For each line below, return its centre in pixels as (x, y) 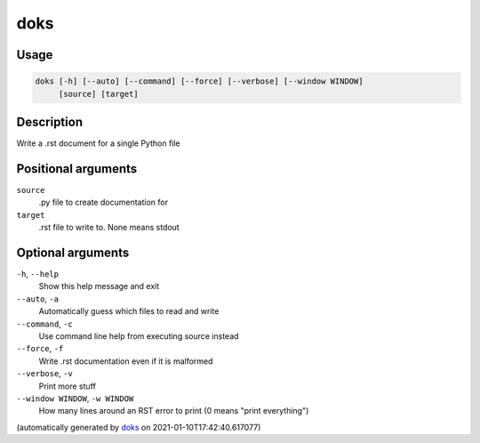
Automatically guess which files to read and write (129, 311)
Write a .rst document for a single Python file (99, 143)
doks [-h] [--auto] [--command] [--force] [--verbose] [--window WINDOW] (199, 81)
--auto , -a (38, 299)
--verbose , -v (44, 374)
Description (50, 121)
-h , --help (38, 274)
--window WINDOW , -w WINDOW (75, 398)
